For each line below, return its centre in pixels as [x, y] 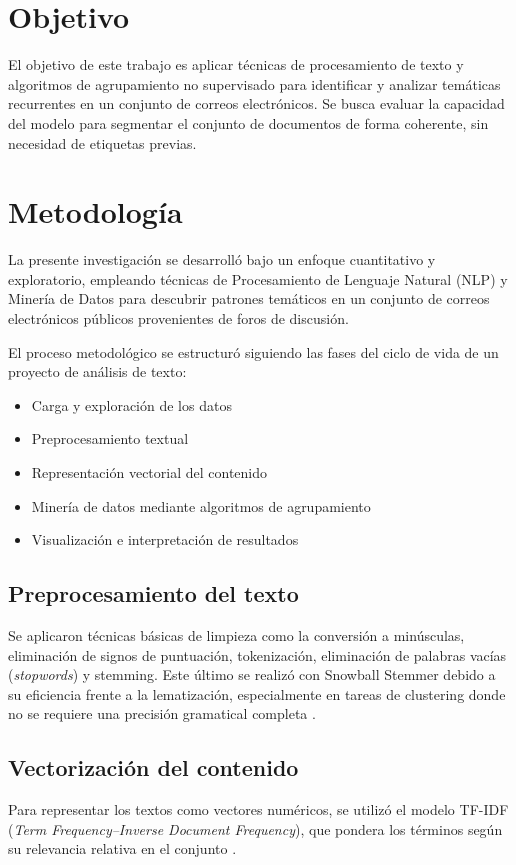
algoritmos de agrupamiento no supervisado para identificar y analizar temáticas [254, 83]
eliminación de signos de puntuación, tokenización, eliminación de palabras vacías [257, 654]
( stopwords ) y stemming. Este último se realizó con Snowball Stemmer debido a [252, 674]
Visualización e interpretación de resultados [165, 539]
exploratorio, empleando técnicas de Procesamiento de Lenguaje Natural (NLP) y [258, 278]
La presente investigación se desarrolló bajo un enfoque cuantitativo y [222, 259]
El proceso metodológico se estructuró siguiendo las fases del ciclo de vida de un [253, 351]
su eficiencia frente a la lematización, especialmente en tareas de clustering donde [257, 693]
